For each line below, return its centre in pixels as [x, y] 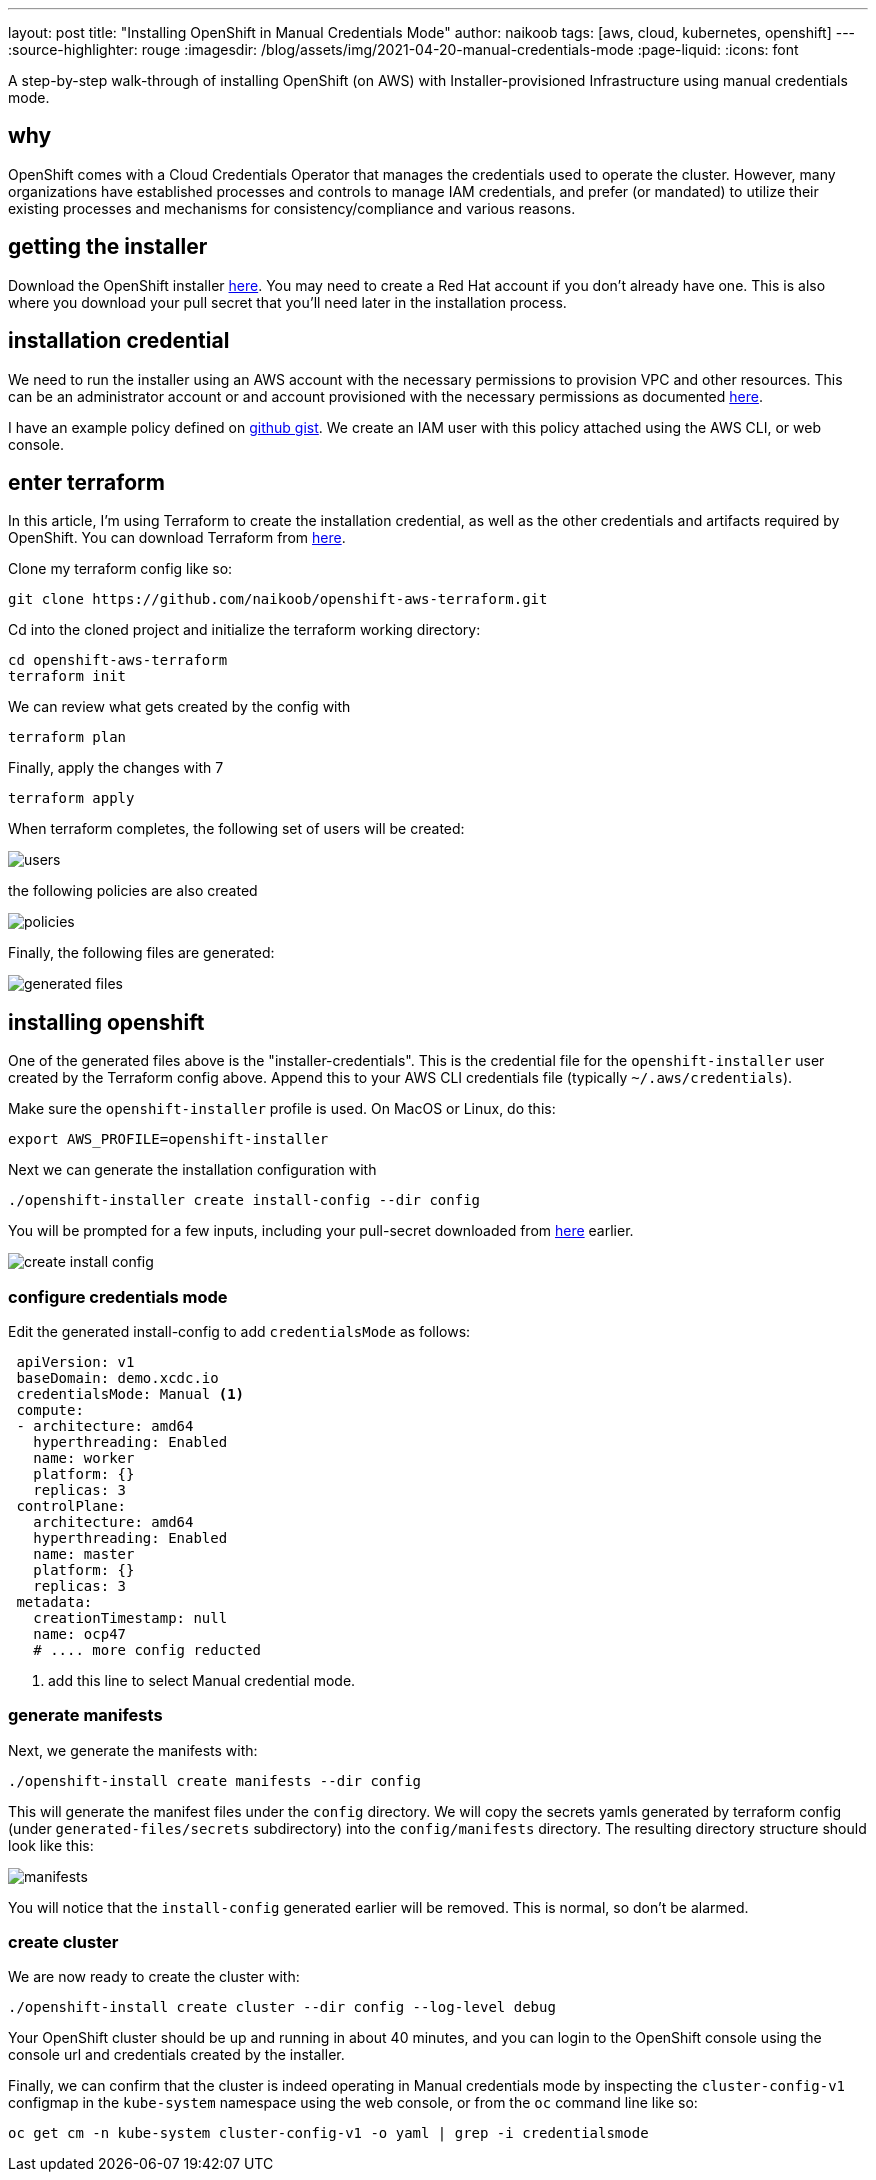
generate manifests [85, 1715]
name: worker [84, 1457]
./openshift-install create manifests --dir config [215, 1780]
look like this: [51, 1845]
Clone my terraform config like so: [120, 569]
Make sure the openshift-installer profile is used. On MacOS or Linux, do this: [282, 1109]
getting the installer [108, 247]
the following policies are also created [133, 891]
